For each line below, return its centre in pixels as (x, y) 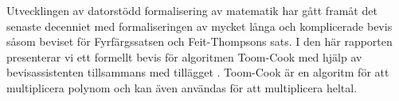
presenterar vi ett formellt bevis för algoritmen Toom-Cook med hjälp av (184, 56)
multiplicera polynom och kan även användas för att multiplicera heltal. (182, 87)
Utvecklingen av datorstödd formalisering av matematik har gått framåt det (192, 10)
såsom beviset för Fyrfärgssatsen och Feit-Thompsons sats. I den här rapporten (199, 41)
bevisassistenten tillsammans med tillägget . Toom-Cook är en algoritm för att (198, 72)
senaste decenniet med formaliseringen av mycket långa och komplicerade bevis (199, 26)
